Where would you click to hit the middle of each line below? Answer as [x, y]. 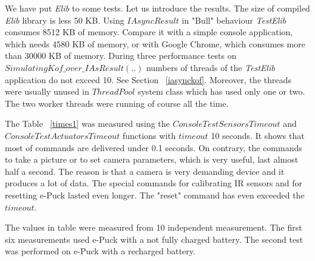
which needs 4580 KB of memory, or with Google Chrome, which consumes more [155, 43]
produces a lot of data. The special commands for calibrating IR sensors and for [154, 183]
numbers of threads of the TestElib [210, 67]
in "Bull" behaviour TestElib [234, 20]
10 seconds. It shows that [258, 135]
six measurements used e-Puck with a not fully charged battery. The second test [154, 239]
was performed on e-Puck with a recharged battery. [100, 251]
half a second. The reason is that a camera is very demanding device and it [145, 171]
